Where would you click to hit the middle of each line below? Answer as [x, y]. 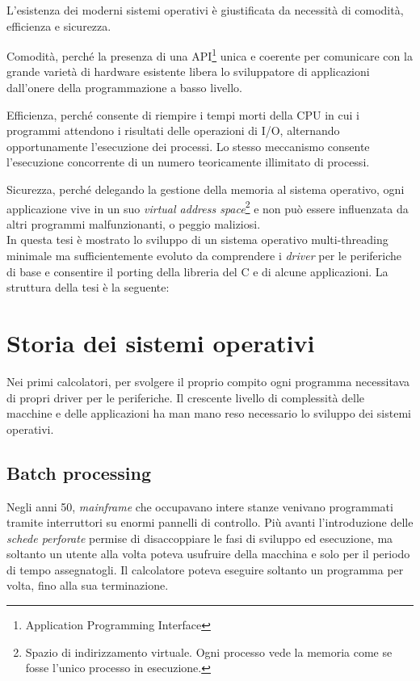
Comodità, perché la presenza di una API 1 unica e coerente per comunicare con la [210, 55]
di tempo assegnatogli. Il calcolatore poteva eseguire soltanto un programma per [205, 569]
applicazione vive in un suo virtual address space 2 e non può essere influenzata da [208, 207]
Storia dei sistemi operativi [161, 343]
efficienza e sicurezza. [59, 25]
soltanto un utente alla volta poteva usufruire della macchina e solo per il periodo [208, 554]
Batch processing [79, 472]
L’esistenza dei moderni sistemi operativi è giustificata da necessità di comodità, [205, 10]
